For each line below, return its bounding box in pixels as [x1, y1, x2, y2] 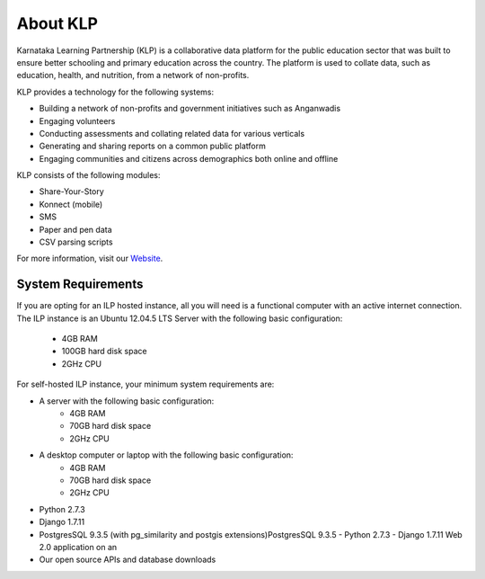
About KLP [16, 13, 99, 33]
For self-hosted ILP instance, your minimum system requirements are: [16, 379, 275, 390]
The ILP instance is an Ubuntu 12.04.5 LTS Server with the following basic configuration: [16, 313, 343, 324]
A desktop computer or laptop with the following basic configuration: [39, 450, 294, 460]
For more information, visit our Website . [16, 253, 163, 264]
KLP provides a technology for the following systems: [16, 86, 215, 97]
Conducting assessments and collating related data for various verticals [39, 128, 305, 138]
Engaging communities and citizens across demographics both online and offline [39, 153, 339, 164]
